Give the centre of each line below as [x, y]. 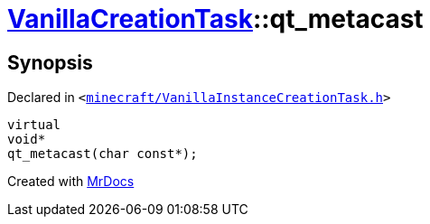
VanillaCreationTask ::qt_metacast [215, 19]
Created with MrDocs [71, 182]
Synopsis [50, 62]
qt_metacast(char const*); [103, 154]
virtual [34, 125]
